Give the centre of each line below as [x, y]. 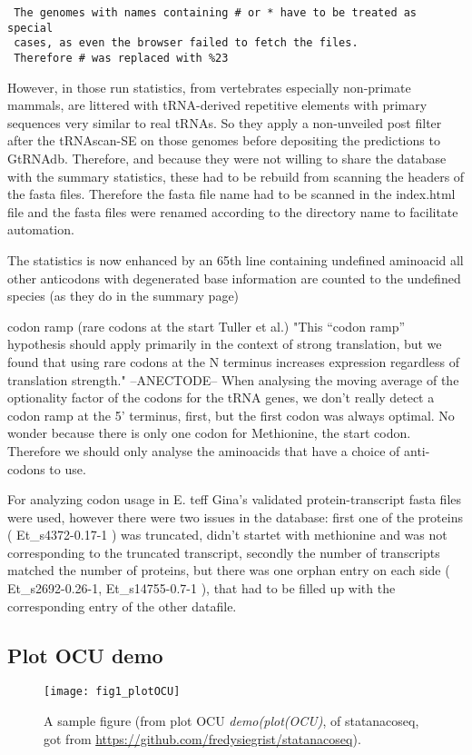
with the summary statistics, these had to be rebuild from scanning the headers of [236, 176]
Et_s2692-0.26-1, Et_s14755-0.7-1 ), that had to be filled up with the [202, 588]
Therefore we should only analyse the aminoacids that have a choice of [204, 450]
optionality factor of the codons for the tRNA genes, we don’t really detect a [221, 397]
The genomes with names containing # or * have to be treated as [216, 13]
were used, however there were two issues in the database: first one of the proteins [235, 517]
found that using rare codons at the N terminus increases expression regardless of [233, 361]
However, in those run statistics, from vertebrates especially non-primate [209, 87]
